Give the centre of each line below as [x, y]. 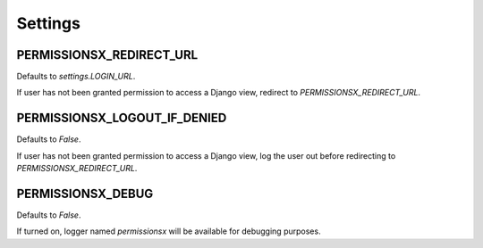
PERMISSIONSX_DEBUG [85, 193]
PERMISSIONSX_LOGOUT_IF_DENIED [122, 118]
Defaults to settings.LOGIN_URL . [76, 77]
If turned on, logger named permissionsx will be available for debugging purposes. [169, 231]
